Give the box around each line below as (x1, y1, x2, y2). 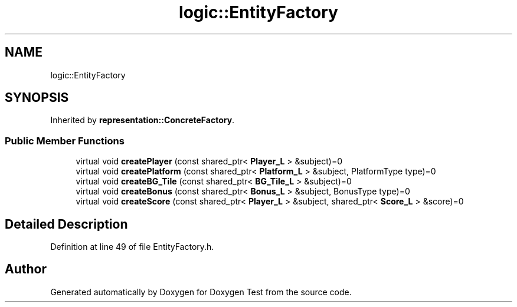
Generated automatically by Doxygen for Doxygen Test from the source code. (50, 286, 352, 297)
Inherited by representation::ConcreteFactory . (50, 115, 235, 126)
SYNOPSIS (5, 90, 69, 105)
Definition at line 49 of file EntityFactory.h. (50, 242, 214, 252)
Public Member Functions (5, 134, 125, 147)
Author (5, 262, 47, 277)
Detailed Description (5, 216, 128, 232)
